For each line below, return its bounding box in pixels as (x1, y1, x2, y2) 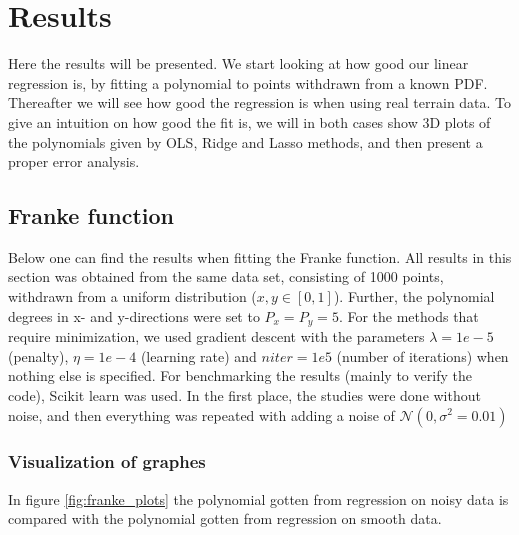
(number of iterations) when (336, 345, 509, 366)
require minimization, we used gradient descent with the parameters (8, 326, 425, 347)
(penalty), (8, 345, 69, 366)
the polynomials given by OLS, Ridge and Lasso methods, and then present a (8, 131, 483, 152)
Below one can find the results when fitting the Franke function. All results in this (8, 246, 512, 267)
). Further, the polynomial (333, 286, 495, 307)
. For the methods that (338, 305, 479, 326)
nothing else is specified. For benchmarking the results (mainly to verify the (8, 365, 472, 386)
